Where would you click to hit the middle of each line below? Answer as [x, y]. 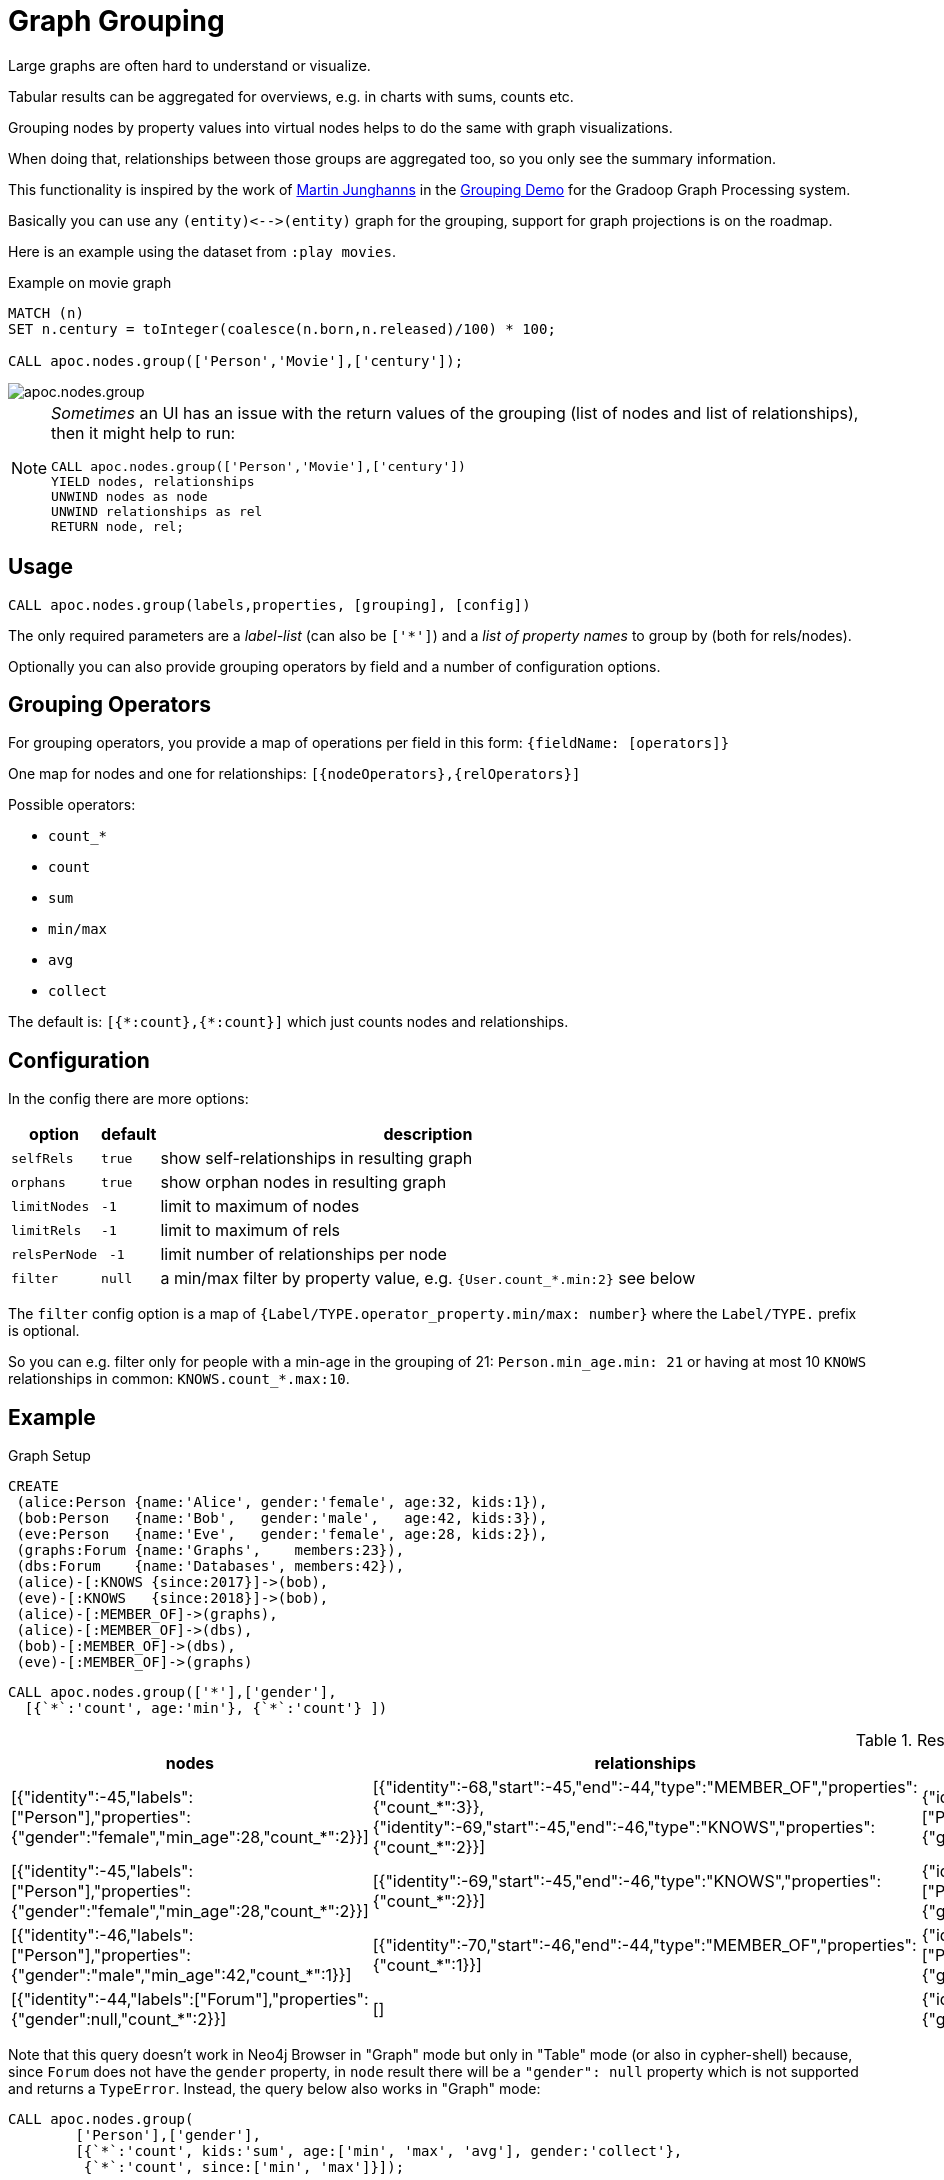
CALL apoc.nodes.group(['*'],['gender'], [172, 1692]
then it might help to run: [143, 432]
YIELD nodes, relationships [153, 481]
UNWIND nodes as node [129, 496]
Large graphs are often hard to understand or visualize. [189, 65]
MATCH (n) [46, 312]
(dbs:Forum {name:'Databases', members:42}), [210, 1566]
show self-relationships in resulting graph [316, 1158]
